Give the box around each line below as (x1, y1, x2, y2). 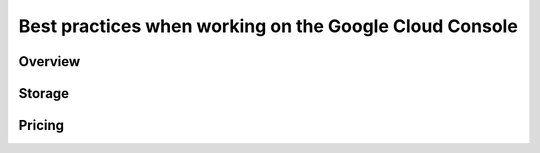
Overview (18, 53, 81, 70)
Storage (18, 85, 70, 102)
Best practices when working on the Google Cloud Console (18, 15, 519, 37)
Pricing (18, 117, 65, 134)
